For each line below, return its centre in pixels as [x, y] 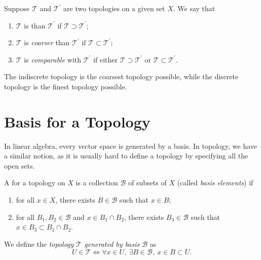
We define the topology [39, 243]
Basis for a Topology [77, 121]
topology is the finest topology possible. [66, 86]
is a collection [97, 183]
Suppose [17, 8]
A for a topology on [35, 183]
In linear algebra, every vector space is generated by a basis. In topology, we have [131, 145]
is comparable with [53, 59]
